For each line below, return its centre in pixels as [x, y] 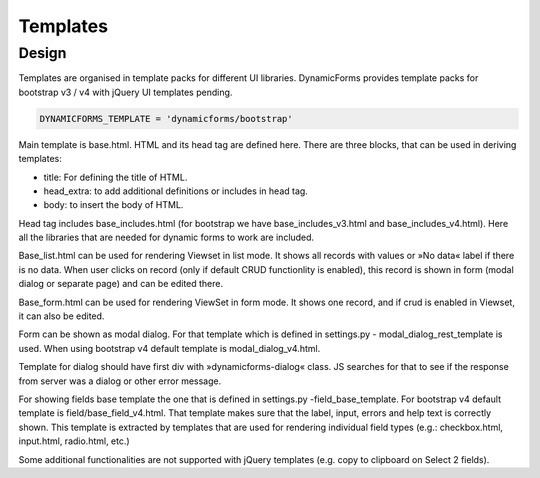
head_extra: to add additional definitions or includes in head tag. [176, 191]
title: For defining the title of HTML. [115, 177]
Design [42, 53]
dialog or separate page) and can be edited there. [121, 284]
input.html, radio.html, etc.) [74, 441]
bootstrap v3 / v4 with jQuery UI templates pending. [125, 92]
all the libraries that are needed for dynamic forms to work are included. [166, 237]
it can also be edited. [61, 316]
